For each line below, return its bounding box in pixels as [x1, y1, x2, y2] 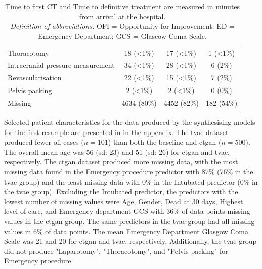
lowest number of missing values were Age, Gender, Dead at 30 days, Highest [4, 196, 243, 206]
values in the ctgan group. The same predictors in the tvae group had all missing [4, 216, 255, 227]
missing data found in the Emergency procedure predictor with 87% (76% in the [4, 166, 253, 177]
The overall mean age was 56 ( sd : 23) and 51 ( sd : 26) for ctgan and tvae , [4, 146, 230, 157]
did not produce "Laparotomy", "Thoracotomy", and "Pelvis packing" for [4, 245, 228, 256]
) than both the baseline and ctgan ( [108, 137, 222, 147]
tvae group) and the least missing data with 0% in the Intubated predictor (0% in [4, 176, 258, 187]
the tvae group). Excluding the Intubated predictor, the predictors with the [4, 186, 238, 197]
